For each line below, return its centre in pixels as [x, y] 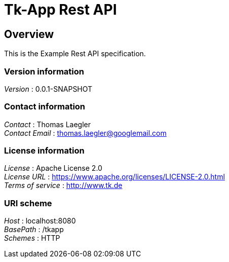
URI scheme [28, 203]
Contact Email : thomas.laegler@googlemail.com [85, 133]
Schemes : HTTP [32, 238]
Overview [29, 34]
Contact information [45, 107]
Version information [44, 71]
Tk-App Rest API [61, 10]
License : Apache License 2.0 [53, 168]
